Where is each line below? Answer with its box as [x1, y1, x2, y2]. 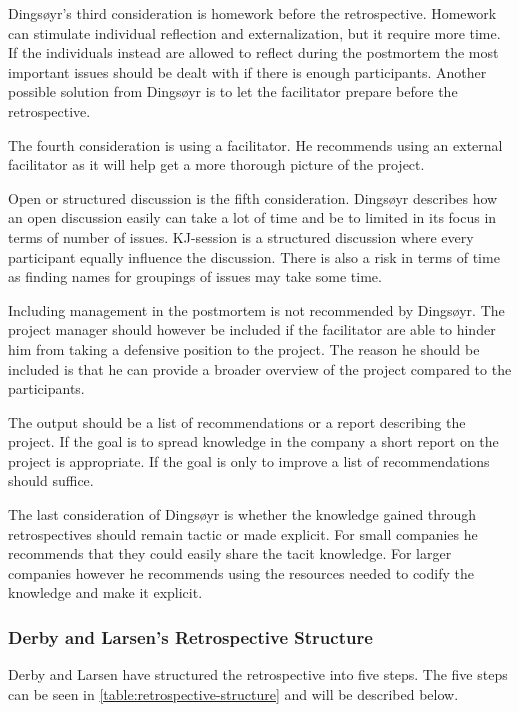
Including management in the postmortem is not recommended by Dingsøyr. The [8, 299, 505, 320]
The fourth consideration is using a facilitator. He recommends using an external [8, 134, 503, 155]
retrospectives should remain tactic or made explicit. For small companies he [8, 523, 478, 544]
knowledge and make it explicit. [8, 582, 203, 603]
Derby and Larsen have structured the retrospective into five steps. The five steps [8, 664, 508, 685]
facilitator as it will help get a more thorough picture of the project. [8, 154, 425, 175]
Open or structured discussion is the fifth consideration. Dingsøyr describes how [8, 187, 498, 208]
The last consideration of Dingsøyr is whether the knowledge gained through [8, 504, 477, 525]
